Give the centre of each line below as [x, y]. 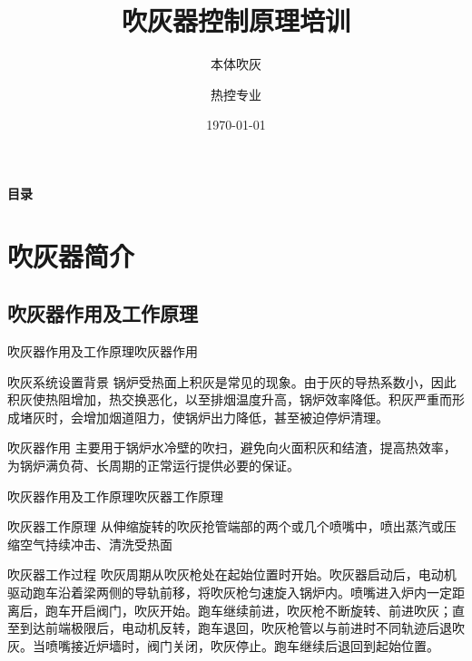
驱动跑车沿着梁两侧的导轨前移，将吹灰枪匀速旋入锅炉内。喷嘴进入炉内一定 [230, 593]
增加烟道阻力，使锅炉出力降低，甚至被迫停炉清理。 [236, 417]
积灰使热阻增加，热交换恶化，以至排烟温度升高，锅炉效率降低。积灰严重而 [230, 399]
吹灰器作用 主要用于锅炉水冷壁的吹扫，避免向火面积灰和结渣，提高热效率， [232, 447]
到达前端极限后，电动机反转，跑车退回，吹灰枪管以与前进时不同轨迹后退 [236, 628]
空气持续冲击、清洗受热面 [96, 544]
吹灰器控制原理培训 [236, 20]
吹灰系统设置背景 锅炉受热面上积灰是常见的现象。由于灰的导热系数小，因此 [232, 381]
